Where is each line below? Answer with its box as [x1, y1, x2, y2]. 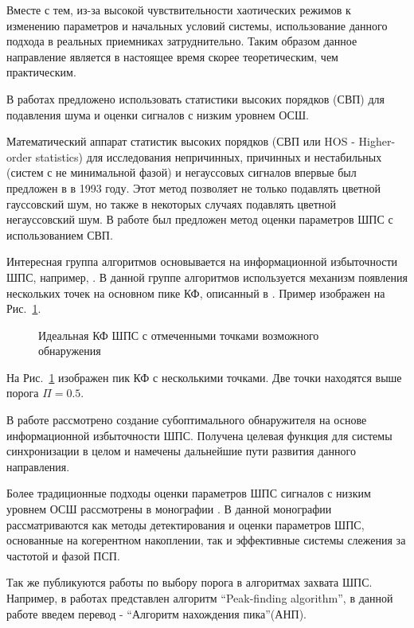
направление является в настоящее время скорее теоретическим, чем [6, 48, 338, 64]
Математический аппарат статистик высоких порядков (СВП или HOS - [6, 133, 355, 150]
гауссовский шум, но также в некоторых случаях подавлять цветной [6, 195, 336, 212]
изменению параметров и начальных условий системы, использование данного [6, 17, 388, 33]
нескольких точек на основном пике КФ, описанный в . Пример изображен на [6, 284, 385, 301]
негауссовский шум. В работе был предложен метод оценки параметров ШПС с [6, 211, 393, 228]
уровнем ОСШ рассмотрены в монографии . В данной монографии [6, 501, 332, 517]
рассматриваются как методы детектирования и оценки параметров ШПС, [6, 516, 365, 532]
